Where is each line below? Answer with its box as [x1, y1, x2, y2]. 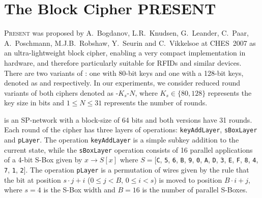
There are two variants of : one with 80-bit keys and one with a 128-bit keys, [4, 67, 244, 78]
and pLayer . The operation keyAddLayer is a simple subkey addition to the [4, 134, 239, 145]
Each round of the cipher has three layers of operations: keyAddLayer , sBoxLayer [4, 124, 257, 135]
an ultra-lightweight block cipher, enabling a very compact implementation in [4, 47, 246, 58]
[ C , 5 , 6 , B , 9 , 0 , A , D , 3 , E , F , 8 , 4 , [154, 154, 258, 165]
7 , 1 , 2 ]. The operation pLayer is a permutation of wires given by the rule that [4, 164, 249, 175]
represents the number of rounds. [104, 97, 208, 108]
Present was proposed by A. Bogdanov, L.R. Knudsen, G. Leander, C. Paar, [4, 27, 249, 38]
